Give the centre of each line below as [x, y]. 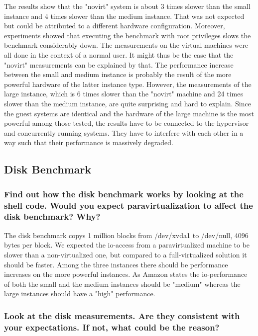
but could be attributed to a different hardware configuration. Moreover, [115, 26]
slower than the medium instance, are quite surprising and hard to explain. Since [128, 103]
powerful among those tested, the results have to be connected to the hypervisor [127, 123]
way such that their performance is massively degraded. [89, 142]
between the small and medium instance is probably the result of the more [118, 74]
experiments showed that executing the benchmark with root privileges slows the [128, 35]
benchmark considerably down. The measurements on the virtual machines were [126, 45]
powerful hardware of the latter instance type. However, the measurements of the [128, 84]
